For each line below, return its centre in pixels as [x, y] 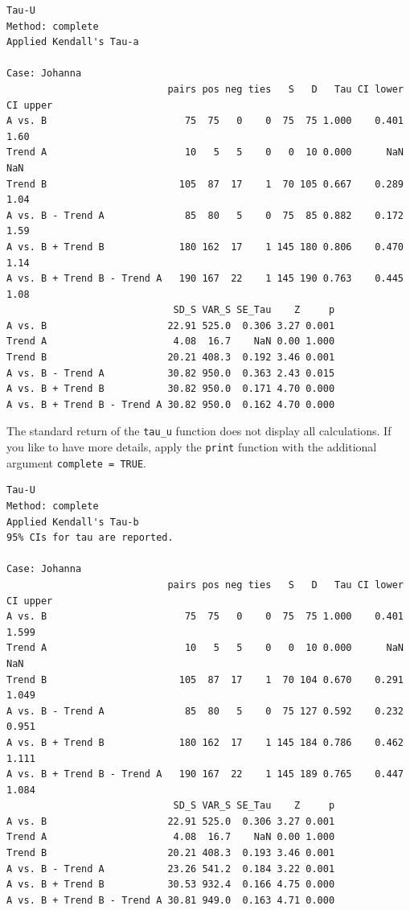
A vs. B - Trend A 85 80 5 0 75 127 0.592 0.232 [205, 711]
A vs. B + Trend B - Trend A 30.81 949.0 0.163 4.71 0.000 [171, 900]
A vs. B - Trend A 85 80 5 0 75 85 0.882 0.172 [205, 215]
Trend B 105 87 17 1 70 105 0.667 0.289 [205, 184]
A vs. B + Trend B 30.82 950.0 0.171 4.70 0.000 [171, 389]
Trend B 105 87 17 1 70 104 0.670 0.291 [205, 679]
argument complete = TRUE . [76, 462]
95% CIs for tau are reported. [90, 538]
